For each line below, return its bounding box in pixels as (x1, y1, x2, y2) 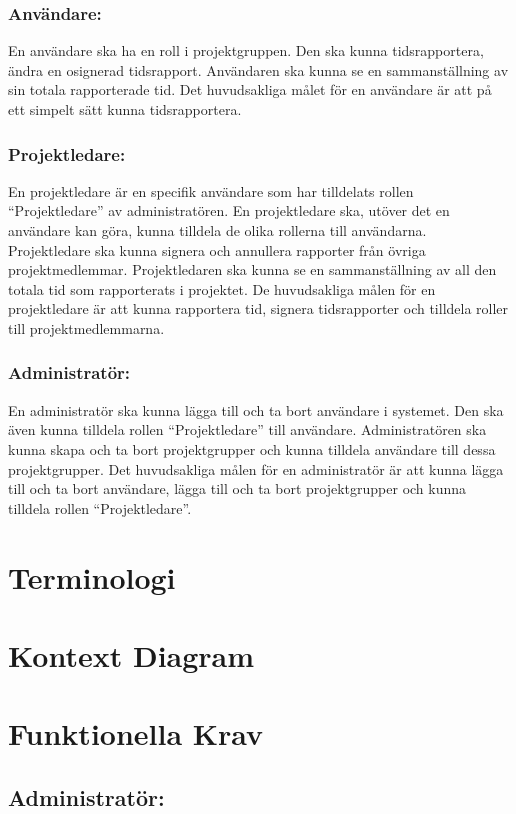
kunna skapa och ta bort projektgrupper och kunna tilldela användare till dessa (8, 438, 496, 459)
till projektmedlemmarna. (8, 317, 165, 338)
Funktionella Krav (8, 713, 264, 754)
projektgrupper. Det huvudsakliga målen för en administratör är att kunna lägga (8, 458, 504, 479)
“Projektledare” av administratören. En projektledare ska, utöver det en (8, 200, 450, 221)
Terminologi (8, 556, 176, 597)
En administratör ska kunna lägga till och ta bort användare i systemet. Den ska (8, 399, 504, 420)
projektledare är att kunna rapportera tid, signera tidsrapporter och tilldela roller (8, 298, 509, 319)
